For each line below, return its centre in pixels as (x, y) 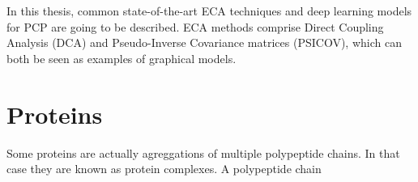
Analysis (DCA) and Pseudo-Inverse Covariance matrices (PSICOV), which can (204, 42)
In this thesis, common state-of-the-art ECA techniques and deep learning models (209, 11)
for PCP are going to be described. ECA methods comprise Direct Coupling (195, 26)
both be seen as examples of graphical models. (122, 58)
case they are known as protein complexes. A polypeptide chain (164, 169)
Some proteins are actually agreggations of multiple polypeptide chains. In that (203, 152)
